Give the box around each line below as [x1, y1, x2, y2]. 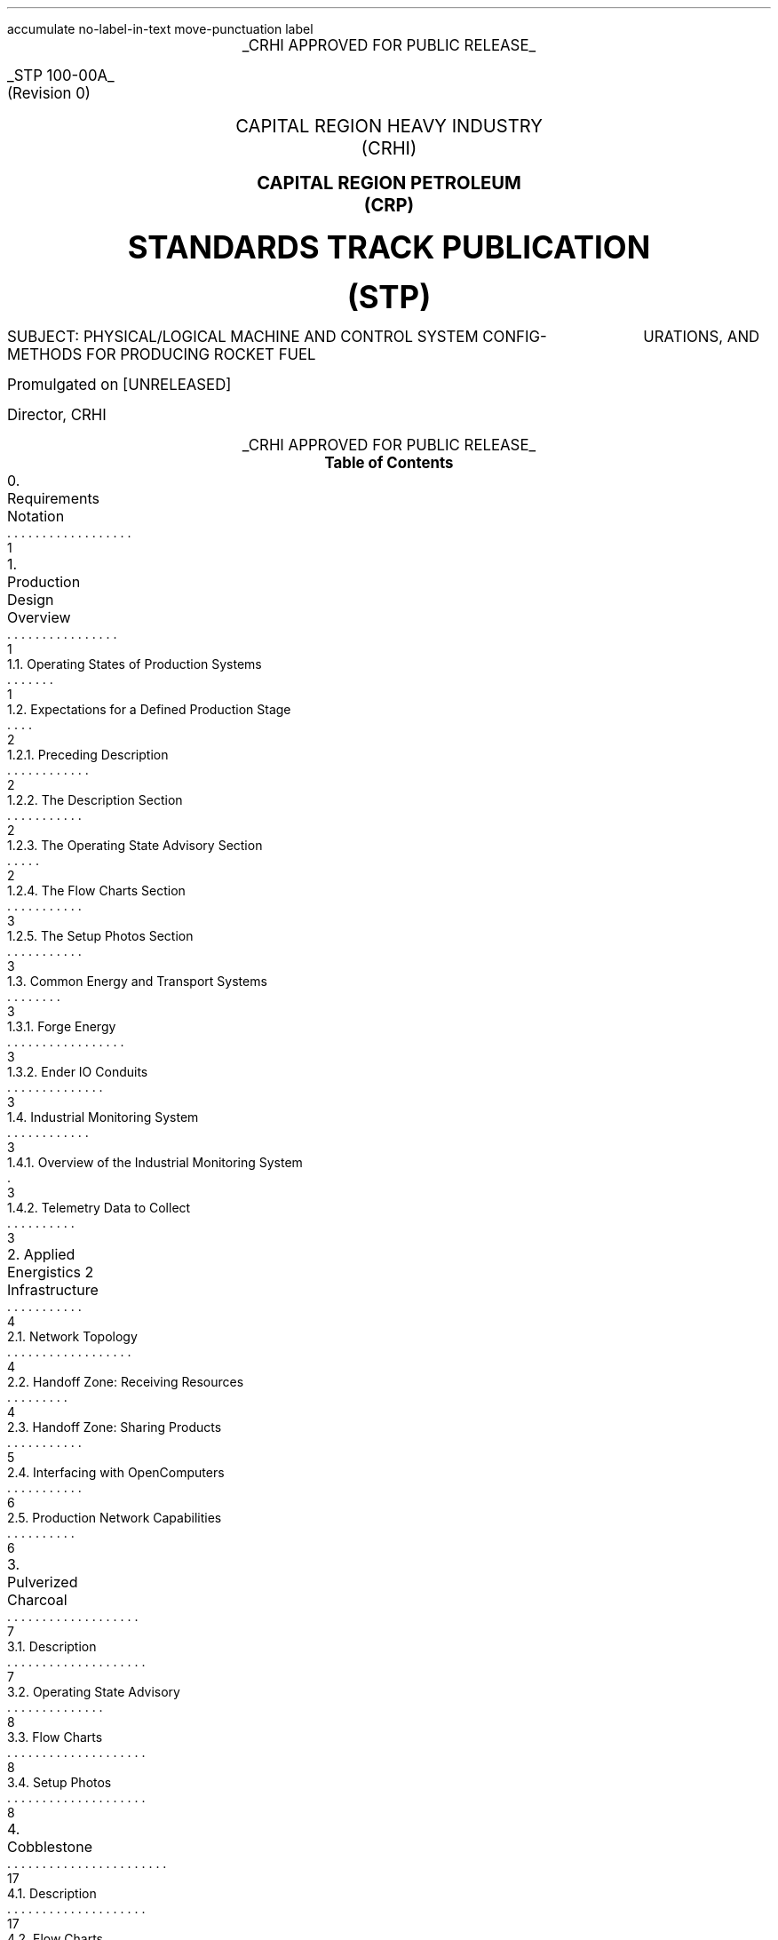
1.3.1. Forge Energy [7, 1019, 116, 1034]
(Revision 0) [7, 84, 91, 102]
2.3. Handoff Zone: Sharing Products [7, 1419, 222, 1435]
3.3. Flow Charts [7, 1729, 103, 1745]
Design [7, 591, 54, 608]
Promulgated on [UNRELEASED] [7, 376, 232, 394]
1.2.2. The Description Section [7, 792, 183, 807]
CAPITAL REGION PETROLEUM [257, 171, 521, 194]
